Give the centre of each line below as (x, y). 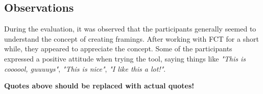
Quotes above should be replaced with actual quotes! (99, 86)
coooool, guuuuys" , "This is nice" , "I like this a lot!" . (85, 68)
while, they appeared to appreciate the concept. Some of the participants (118, 49)
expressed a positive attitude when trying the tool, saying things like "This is (125, 58)
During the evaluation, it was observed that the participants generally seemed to (130, 29)
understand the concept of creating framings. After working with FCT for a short (131, 38)
